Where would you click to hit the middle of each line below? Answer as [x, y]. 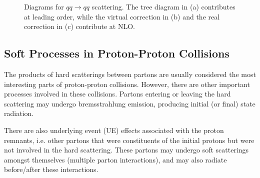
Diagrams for [44, 6]
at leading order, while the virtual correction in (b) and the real [122, 16]
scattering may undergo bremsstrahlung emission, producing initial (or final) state [130, 103]
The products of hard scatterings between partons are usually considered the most [130, 74]
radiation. [19, 113]
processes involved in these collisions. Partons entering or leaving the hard [117, 94]
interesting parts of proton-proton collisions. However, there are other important [127, 84]
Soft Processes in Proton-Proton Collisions [117, 53]
